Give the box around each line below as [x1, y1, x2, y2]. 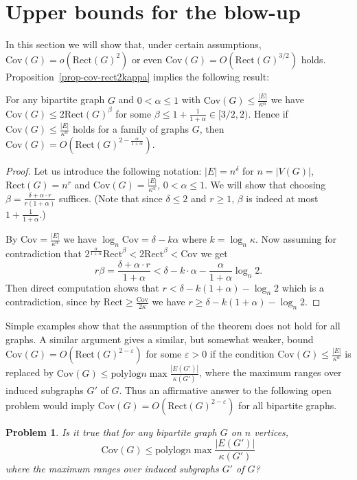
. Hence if [248, 106, 288, 120]
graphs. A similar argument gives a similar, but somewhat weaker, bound [5, 331, 314, 346]
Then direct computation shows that [5, 280, 159, 294]
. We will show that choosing [205, 177, 326, 191]
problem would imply [5, 397, 95, 412]
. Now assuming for [255, 232, 336, 246]
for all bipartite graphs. [238, 397, 337, 412]
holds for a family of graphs [72, 122, 189, 136]
